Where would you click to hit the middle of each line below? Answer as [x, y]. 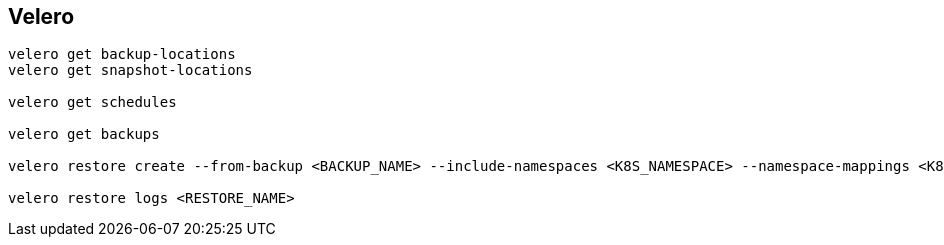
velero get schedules [92, 102]
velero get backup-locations [122, 54]
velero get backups [84, 134]
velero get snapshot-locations [130, 70]
